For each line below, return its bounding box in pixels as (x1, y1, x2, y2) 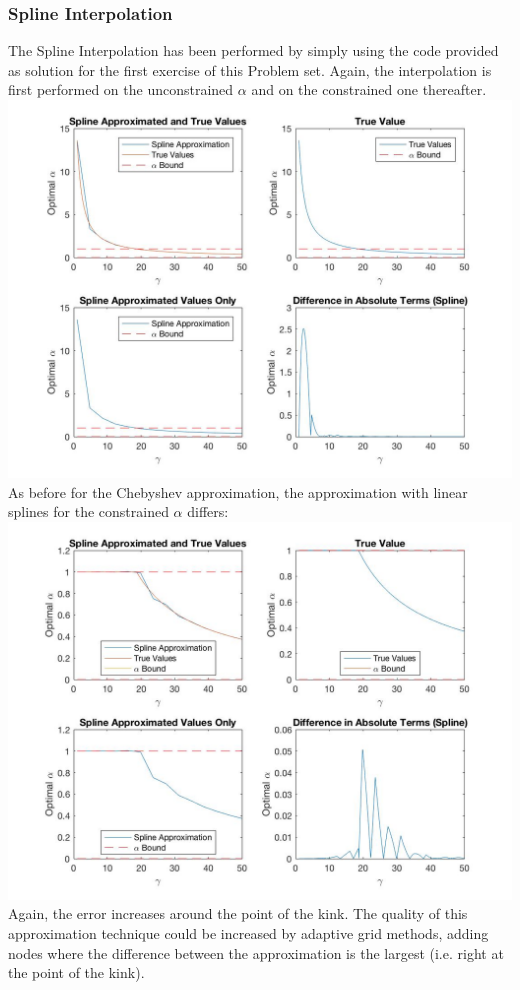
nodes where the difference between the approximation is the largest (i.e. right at (8, 942, 504, 963)
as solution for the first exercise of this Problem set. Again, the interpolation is (8, 59, 492, 80)
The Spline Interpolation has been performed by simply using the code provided (8, 40, 499, 61)
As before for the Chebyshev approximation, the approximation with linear (8, 481, 468, 502)
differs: (187, 501, 229, 522)
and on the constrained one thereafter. (251, 79, 487, 100)
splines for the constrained (8, 501, 169, 522)
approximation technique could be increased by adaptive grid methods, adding (8, 922, 489, 943)
